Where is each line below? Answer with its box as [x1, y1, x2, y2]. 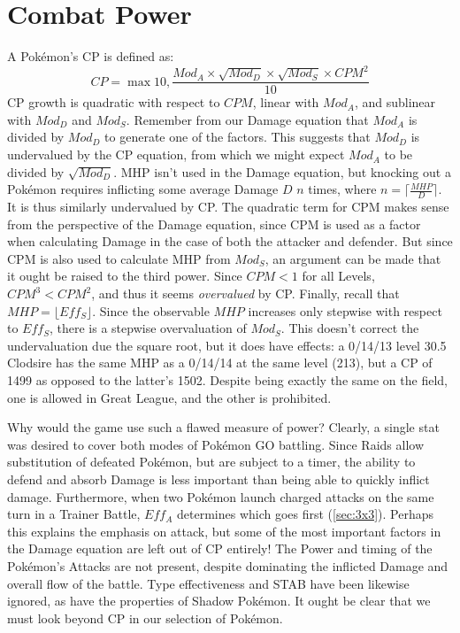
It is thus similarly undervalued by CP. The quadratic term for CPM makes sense [7, 197, 449, 216]
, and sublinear [354, 93, 436, 112]
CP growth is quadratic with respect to [7, 93, 220, 112]
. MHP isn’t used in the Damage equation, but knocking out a [113, 162, 451, 181]
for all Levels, [302, 266, 375, 285]
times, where [308, 180, 377, 198]
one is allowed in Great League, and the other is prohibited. [7, 388, 332, 406]
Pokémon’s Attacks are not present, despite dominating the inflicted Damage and [7, 556, 448, 575]
